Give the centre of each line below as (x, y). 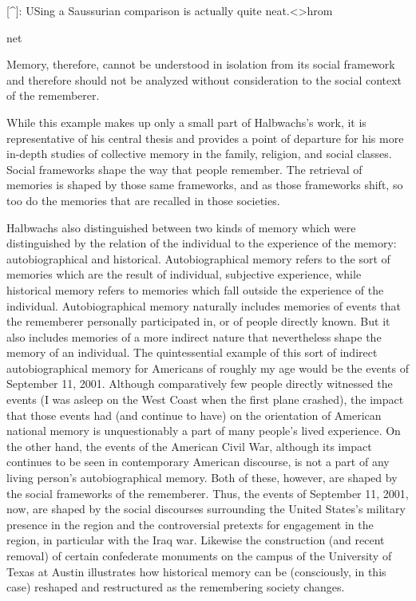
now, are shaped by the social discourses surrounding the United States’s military (206, 509)
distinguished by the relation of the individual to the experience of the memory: (202, 243)
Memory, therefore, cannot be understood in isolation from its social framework (201, 64)
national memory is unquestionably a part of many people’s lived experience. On (204, 431)
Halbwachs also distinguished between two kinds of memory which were (181, 227)
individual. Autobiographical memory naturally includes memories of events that (204, 305)
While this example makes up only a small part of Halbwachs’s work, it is (186, 122)
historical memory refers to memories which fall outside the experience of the (195, 289)
